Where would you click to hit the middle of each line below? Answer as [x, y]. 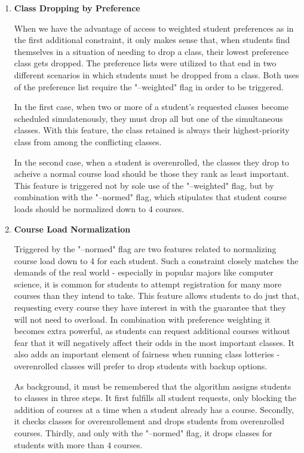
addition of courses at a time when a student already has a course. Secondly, [154, 409]
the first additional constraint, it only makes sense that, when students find [152, 40]
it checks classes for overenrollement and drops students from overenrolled [149, 421]
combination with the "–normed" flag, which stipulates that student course [150, 197]
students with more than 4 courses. [78, 444]
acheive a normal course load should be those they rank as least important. [151, 174]
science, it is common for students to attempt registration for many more [148, 284]
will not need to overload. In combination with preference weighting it [142, 319]
